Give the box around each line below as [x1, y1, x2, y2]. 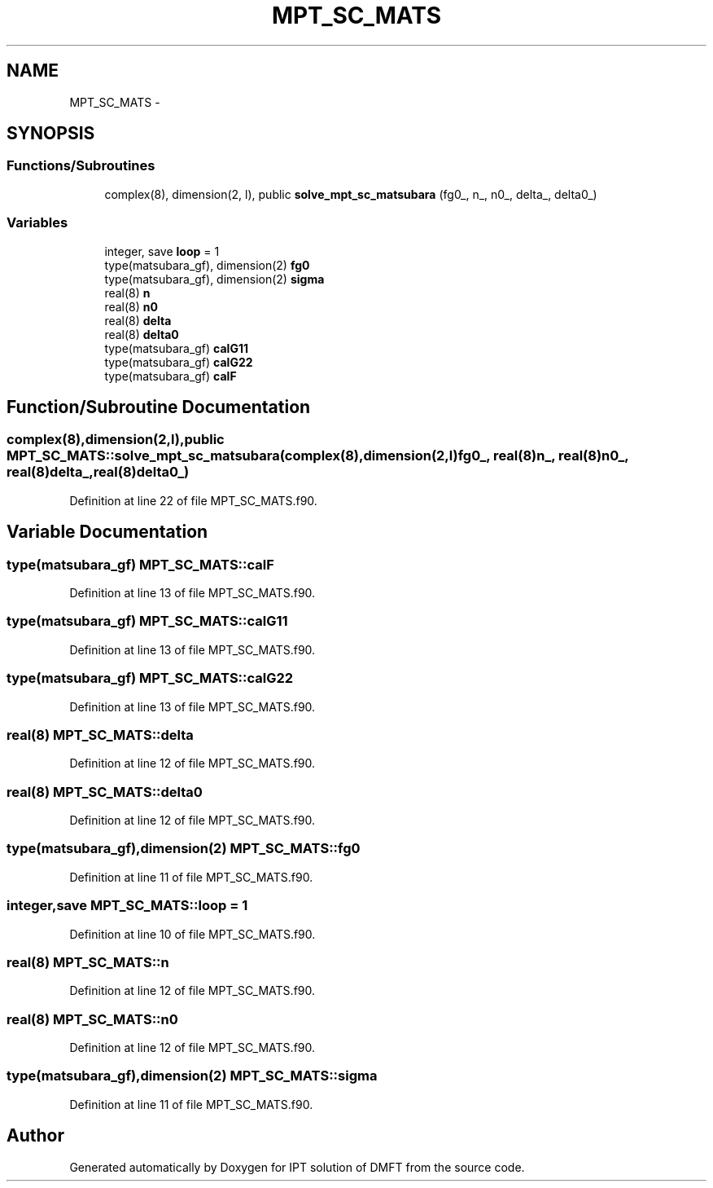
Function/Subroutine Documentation [7, 396, 311, 417]
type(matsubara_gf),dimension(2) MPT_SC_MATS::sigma [7, 1067, 378, 1085]
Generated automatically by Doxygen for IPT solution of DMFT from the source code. [69, 1159, 525, 1174]
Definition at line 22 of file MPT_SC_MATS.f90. [69, 493, 317, 508]
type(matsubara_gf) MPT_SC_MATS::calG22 [7, 670, 294, 687]
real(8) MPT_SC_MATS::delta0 [7, 783, 203, 800]
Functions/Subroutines [7, 157, 155, 174]
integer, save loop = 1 [104, 244, 220, 258]
